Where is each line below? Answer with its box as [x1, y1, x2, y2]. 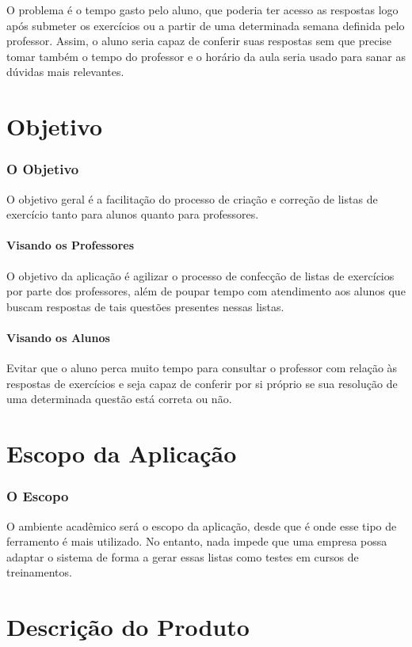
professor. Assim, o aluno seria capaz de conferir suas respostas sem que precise [6, 32, 392, 49]
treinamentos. [6, 564, 72, 580]
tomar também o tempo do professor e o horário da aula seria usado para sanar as [6, 48, 406, 64]
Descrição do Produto [6, 611, 250, 643]
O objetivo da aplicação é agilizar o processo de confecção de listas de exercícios [6, 267, 395, 284]
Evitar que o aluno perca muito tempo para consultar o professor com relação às [6, 360, 398, 376]
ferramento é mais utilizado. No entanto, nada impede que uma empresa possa [6, 533, 387, 550]
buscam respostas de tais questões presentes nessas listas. [6, 298, 284, 314]
